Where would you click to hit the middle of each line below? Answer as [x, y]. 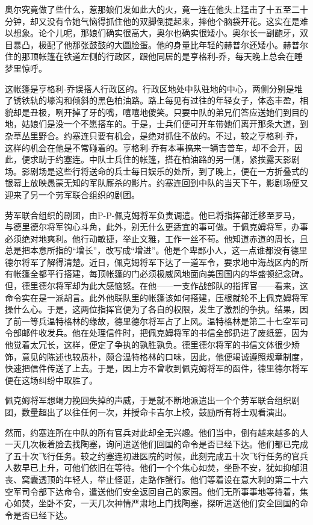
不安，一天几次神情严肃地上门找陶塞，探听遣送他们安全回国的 [177, 503]
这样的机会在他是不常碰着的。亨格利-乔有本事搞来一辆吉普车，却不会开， [150, 147]
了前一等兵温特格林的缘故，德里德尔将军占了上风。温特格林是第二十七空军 [152, 321]
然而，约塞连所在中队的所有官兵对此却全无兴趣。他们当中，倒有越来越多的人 [156, 432]
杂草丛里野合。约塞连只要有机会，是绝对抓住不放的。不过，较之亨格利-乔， [154, 135]
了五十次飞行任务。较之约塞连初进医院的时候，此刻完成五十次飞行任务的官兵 [156, 455]
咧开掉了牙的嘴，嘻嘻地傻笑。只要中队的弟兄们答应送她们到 [173, 112]
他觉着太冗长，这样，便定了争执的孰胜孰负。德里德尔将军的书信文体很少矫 [152, 345]
